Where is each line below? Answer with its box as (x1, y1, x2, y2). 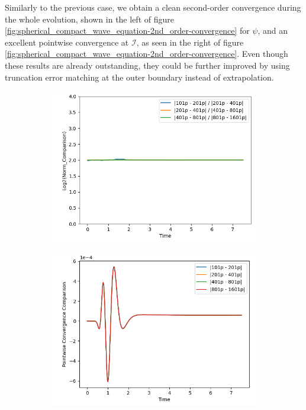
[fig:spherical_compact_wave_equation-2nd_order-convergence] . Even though (5, 47, 288, 60)
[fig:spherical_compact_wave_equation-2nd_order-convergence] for (5, 24, 250, 37)
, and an (257, 24, 288, 37)
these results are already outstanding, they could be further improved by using (5, 59, 290, 71)
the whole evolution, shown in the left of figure (5, 12, 174, 25)
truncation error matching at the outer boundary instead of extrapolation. (5, 71, 274, 83)
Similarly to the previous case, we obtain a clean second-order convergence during (5, 1, 301, 13)
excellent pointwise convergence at (5, 36, 129, 48)
